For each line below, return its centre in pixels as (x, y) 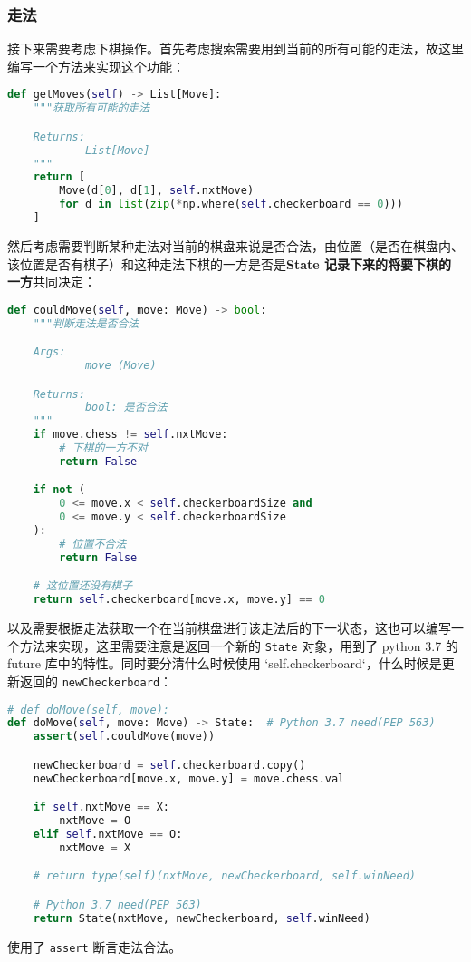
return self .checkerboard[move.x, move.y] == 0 (179, 600)
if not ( (59, 490)
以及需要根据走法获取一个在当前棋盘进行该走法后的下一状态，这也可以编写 (229, 628)
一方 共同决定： (52, 282)
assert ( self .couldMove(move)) (124, 737)
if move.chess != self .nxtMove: (130, 435)
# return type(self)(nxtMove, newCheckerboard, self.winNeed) (225, 876)
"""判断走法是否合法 (86, 323)
